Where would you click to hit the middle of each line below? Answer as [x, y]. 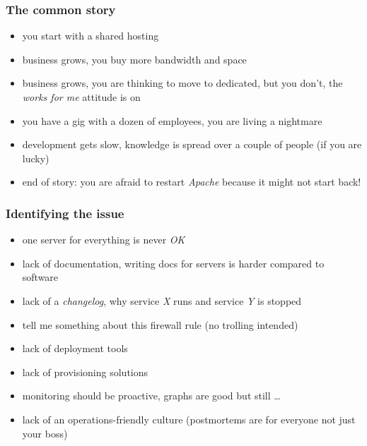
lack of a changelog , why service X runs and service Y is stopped [162, 300]
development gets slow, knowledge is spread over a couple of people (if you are [192, 144]
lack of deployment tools [75, 348]
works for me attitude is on [81, 97]
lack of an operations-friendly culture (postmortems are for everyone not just [189, 419]
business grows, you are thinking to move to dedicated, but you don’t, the [182, 83]
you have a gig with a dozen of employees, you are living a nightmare [172, 120]
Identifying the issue [65, 213]
